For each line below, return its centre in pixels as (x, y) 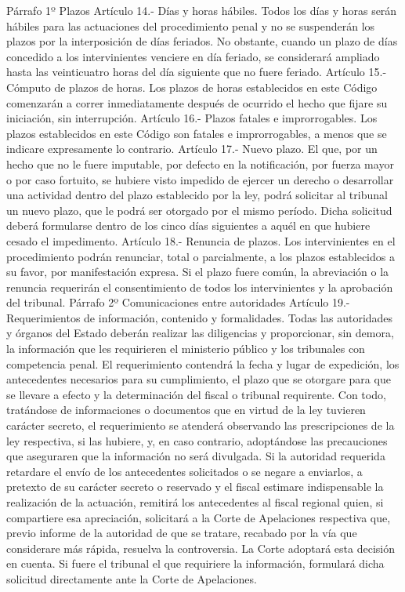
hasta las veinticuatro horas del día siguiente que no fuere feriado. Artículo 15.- (197, 72)
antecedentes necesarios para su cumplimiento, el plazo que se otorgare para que (199, 379)
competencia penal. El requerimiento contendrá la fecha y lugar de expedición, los (203, 363)
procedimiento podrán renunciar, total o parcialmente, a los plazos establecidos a (201, 256)
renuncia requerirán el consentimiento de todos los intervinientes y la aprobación (200, 287)
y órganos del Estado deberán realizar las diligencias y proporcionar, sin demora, (200, 333)
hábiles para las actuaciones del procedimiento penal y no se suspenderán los (191, 25)
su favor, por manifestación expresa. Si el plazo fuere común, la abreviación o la (198, 272)
